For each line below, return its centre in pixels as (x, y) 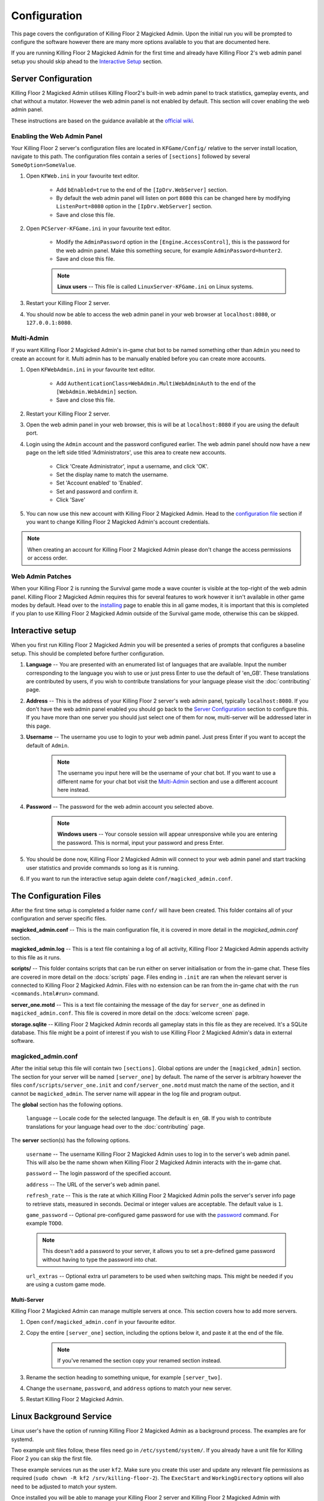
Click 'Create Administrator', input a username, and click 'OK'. (132, 466)
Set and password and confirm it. (97, 491)
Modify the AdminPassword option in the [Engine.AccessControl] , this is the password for (173, 242)
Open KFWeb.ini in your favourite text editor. (82, 176)
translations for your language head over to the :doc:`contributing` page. (115, 1126)
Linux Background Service (61, 1417)
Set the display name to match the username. (112, 475)
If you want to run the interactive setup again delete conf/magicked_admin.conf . (129, 878)
